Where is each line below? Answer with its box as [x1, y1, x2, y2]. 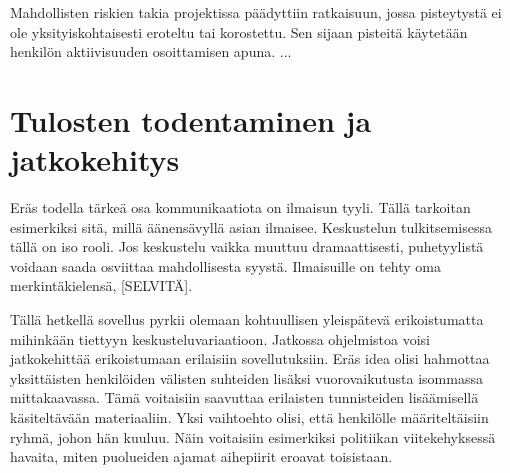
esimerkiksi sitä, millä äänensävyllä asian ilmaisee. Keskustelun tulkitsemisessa [10, 216, 492, 237]
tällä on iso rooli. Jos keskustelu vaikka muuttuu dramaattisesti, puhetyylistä [10, 236, 484, 257]
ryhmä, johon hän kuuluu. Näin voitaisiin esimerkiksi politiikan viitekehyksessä [10, 426, 496, 447]
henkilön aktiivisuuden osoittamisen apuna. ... [10, 41, 292, 62]
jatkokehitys [10, 139, 180, 180]
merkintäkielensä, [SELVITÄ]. [10, 275, 193, 296]
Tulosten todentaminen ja [10, 99, 372, 140]
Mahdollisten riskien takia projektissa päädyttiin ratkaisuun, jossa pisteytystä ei [10, 2, 502, 22]
